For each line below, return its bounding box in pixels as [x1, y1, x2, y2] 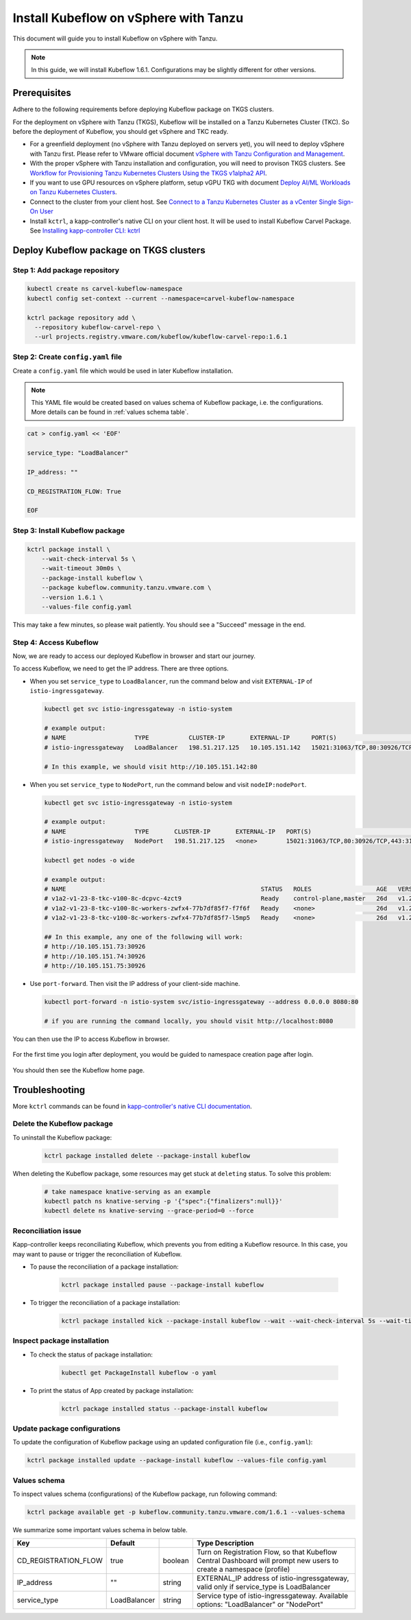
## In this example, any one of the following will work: [44, 933, 243, 941]
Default [110, 1538, 135, 1548]
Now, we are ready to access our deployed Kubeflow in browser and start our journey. [12, 652, 256, 660]
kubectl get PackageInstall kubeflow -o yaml [61, 1369, 217, 1376]
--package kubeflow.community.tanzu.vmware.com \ [41, 584, 212, 591]
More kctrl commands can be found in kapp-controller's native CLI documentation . [12, 1102, 253, 1110]
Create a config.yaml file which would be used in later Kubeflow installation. [12, 367, 234, 375]
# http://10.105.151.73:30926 [44, 943, 146, 950]
